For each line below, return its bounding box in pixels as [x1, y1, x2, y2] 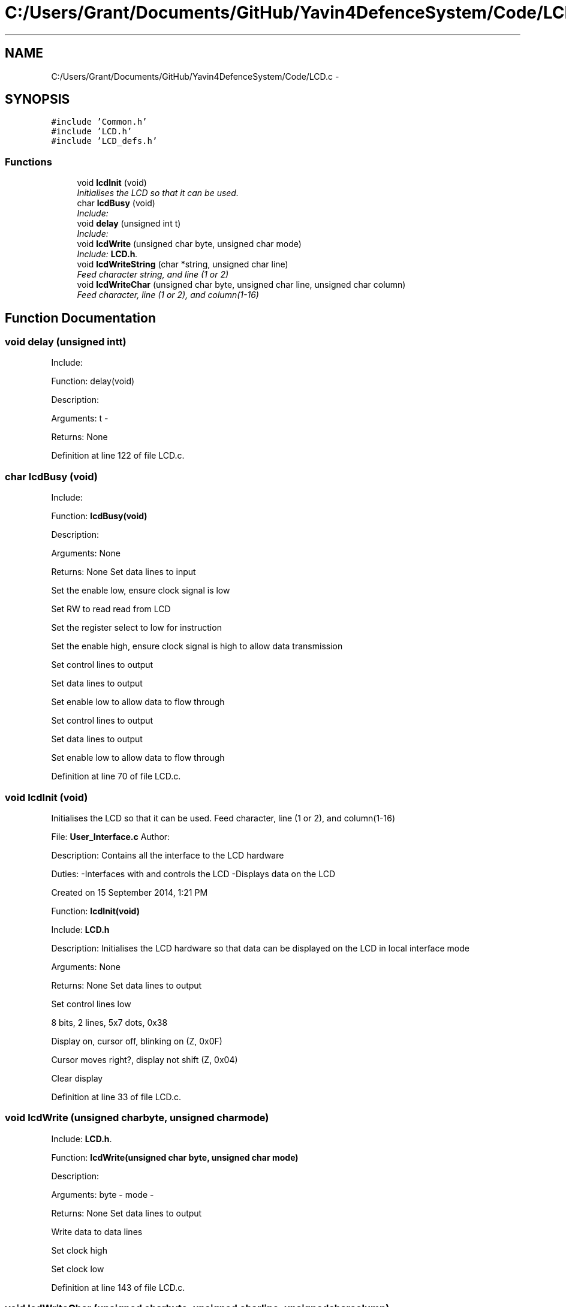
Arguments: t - [51, 413, 109, 424]
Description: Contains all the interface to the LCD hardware [51, 850, 284, 860]
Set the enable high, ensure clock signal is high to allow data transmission [51, 641, 343, 652]
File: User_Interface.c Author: [51, 831, 170, 842]
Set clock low [51, 1263, 104, 1274]
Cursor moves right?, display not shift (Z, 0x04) [51, 1054, 238, 1065]
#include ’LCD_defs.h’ [51, 136, 158, 146]
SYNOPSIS [5, 92, 70, 107]
